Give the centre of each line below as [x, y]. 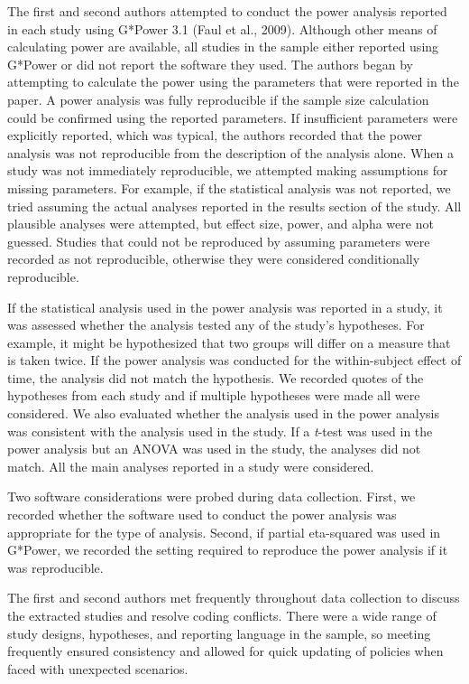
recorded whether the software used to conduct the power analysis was [202, 515]
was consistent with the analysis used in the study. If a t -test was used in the [220, 431]
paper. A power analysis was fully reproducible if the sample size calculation [218, 99]
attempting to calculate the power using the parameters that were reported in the [233, 82]
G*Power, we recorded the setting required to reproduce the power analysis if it [228, 550]
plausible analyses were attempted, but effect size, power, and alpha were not [221, 224]
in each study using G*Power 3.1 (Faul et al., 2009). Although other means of [222, 28]
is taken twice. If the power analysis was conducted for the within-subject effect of [234, 360]
